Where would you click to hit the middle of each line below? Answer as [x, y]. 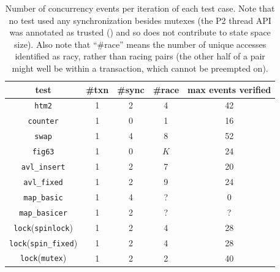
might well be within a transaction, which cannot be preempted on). [140, 68]
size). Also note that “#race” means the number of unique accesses [140, 44]
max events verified [229, 89]
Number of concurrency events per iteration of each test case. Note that [140, 8]
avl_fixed [43, 182]
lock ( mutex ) [43, 258]
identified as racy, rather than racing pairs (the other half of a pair [140, 56]
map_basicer [43, 213]
